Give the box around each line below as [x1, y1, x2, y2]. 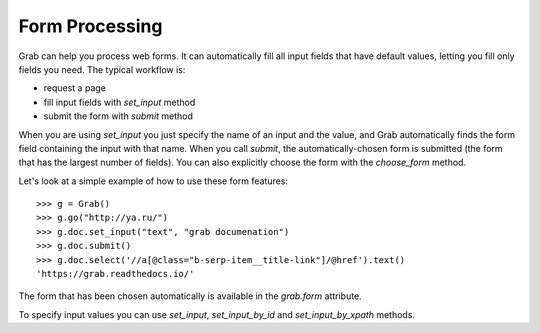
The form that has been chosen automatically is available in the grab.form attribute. [18, 290, 362, 302]
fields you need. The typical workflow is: [18, 63, 186, 75]
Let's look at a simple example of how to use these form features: [18, 175, 289, 187]
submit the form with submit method [43, 110, 194, 122]
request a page [43, 82, 107, 94]
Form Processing [18, 15, 163, 37]
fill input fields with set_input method [43, 96, 196, 108]
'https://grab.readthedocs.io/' [36, 268, 195, 280]
